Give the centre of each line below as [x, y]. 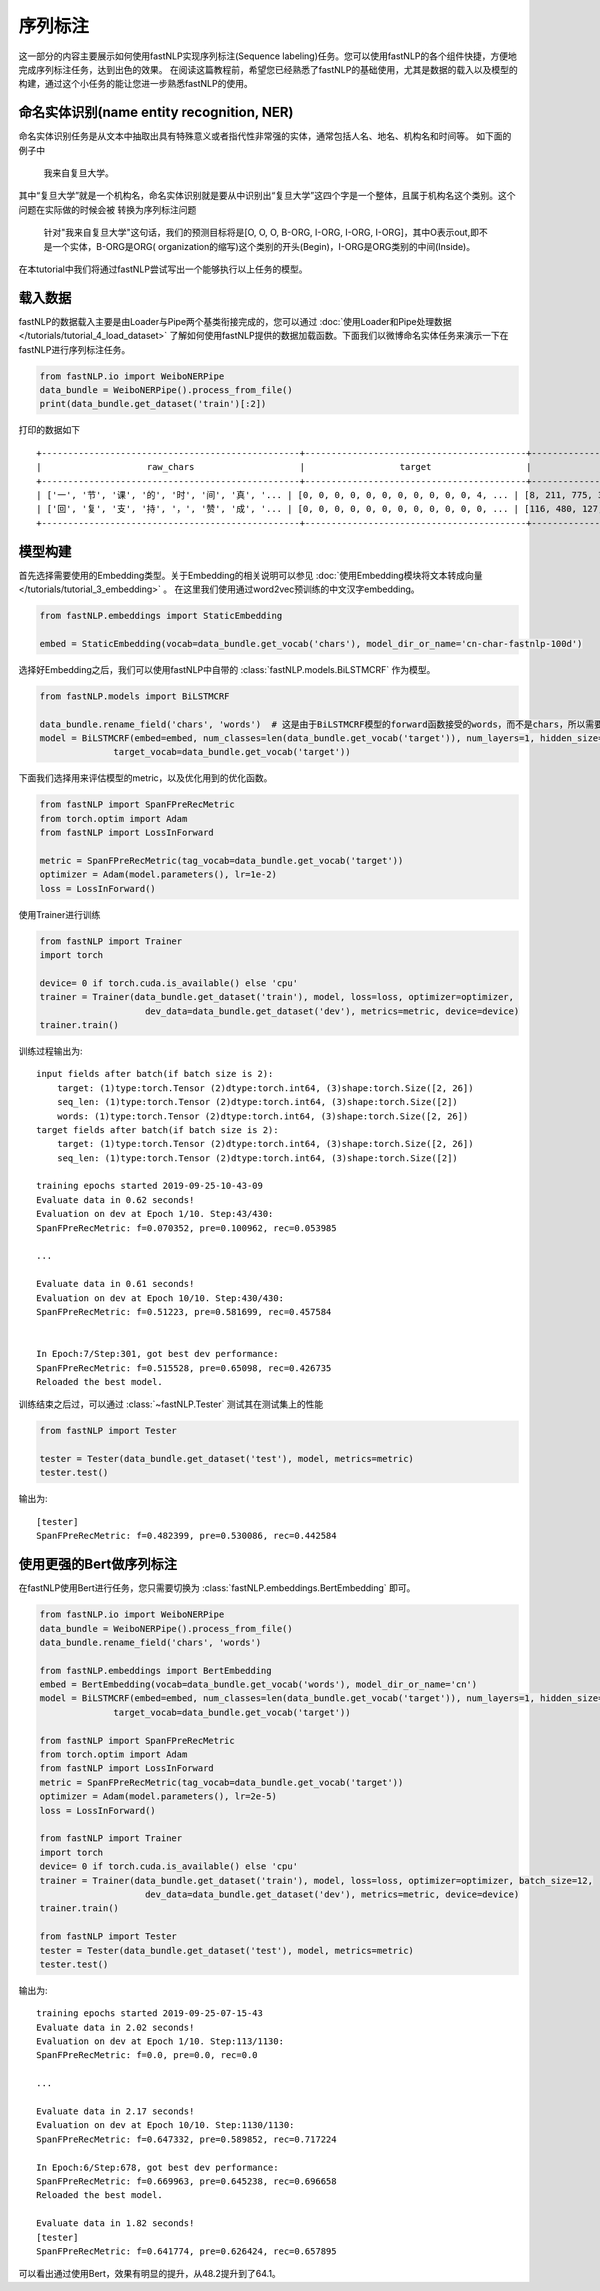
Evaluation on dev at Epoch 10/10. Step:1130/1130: [165, 2125]
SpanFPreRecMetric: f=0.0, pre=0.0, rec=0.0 [147, 2055]
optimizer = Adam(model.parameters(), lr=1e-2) [158, 874]
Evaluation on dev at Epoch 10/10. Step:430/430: [160, 1298]
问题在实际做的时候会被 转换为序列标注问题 [107, 209]
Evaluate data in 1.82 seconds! [115, 2223]
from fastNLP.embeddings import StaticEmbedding [161, 616]
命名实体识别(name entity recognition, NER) [156, 112]
